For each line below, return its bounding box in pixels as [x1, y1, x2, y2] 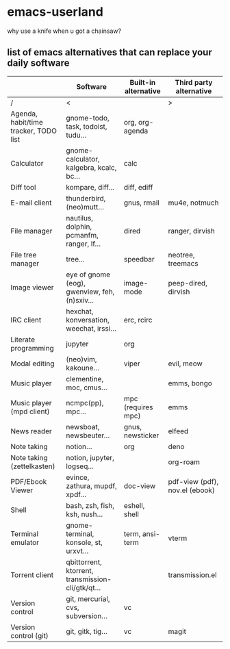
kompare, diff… [66, 182, 115, 192]
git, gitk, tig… [66, 626, 108, 636]
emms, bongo [168, 378, 212, 387]
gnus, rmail [123, 198, 159, 207]
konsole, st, [66, 537, 103, 547]
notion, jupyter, [66, 453, 115, 462]
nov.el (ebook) [168, 485, 216, 495]
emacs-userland [7, 4, 104, 20]
